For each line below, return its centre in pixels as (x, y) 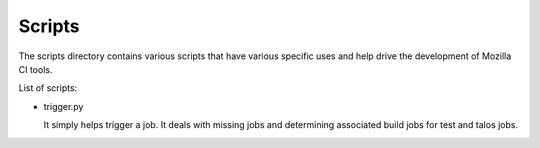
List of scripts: (48, 88)
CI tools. (35, 69)
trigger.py (63, 106)
